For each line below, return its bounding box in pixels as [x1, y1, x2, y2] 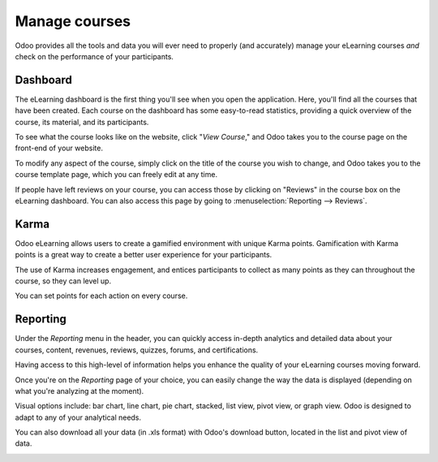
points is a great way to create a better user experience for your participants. [15, 250, 273, 260]
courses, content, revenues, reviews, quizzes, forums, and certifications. [15, 345, 259, 355]
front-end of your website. [15, 143, 103, 153]
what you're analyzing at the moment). [15, 386, 144, 395]
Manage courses [15, 12, 131, 30]
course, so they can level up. [15, 276, 112, 286]
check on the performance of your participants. [15, 51, 174, 61]
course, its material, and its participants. [15, 117, 149, 127]
